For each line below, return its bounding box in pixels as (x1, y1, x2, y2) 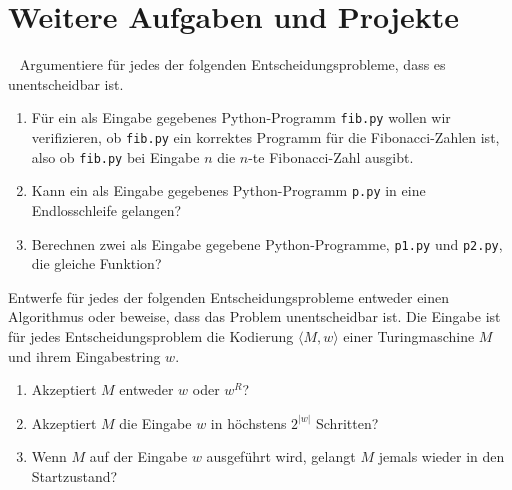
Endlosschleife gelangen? (31, 199, 182, 220)
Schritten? (316, 412, 379, 433)
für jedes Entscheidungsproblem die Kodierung (8, 325, 294, 346)
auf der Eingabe (89, 446, 188, 467)
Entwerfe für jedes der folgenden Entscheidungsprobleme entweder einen (8, 286, 450, 307)
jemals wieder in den (378, 446, 505, 467)
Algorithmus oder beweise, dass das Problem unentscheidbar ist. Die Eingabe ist (8, 306, 501, 327)
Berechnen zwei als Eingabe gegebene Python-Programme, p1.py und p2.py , (31, 233, 503, 254)
